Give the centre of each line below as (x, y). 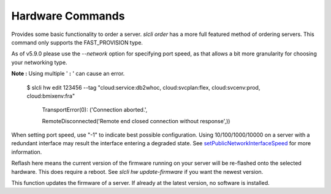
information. (27, 152)
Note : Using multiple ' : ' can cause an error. (68, 74)
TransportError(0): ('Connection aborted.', (95, 110)
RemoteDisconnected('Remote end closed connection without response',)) (136, 121)
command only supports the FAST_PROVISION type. (77, 42)
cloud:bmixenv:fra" (51, 96)
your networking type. (39, 62)
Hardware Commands (68, 16)
